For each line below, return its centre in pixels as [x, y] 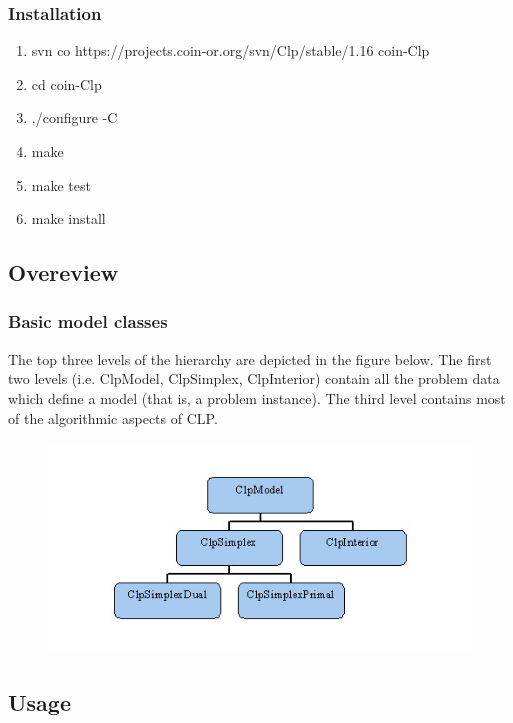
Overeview [63, 272]
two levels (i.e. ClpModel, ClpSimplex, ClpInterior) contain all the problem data [254, 378]
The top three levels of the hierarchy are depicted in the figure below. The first [250, 358]
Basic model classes [88, 321]
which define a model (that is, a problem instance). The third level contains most [257, 397]
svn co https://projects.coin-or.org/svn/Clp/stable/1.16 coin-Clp [230, 50]
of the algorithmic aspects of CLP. [113, 417]
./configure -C [74, 117]
